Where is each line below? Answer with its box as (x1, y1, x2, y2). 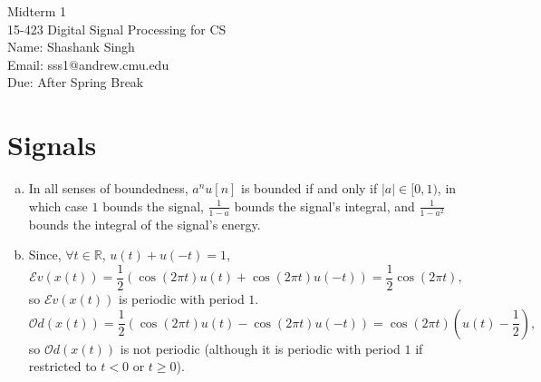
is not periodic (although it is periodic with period (120, 338, 401, 358)
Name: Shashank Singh (7, 37, 135, 56)
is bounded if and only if (241, 179, 378, 198)
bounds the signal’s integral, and (234, 196, 415, 215)
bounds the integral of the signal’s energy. (28, 214, 261, 233)
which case (28, 196, 88, 215)
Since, (28, 245, 62, 264)
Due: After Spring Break (7, 73, 144, 92)
